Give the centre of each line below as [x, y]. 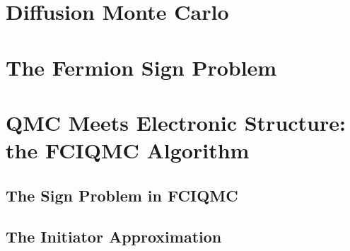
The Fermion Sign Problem [141, 67]
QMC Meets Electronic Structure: [176, 122]
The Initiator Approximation [114, 237]
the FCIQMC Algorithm [128, 150]
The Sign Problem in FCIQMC [122, 195]
